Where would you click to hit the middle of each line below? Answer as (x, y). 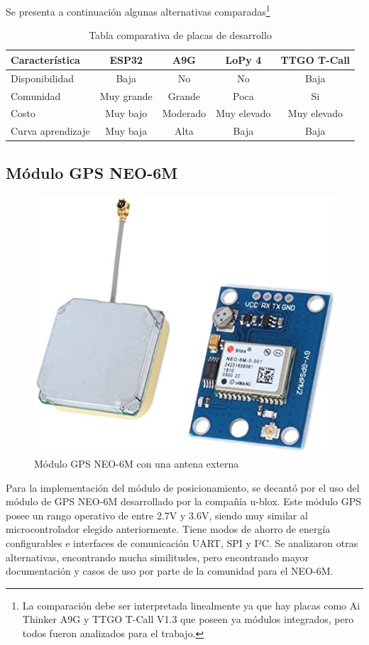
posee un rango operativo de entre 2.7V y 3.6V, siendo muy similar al (157, 515)
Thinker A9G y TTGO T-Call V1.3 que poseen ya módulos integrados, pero (188, 619)
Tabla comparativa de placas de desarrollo (180, 35)
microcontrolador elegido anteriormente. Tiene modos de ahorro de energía (168, 529)
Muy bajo (126, 113)
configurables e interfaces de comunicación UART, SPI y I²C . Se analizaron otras (182, 543)
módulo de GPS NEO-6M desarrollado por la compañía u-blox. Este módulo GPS (184, 501)
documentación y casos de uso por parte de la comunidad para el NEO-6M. (170, 571)
